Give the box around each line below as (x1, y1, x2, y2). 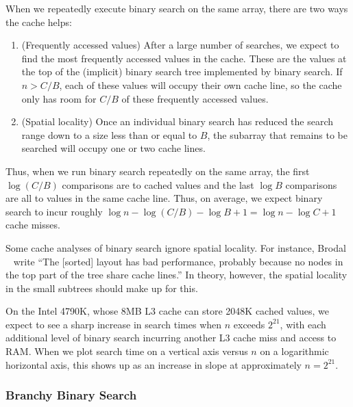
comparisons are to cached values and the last (62, 177, 254, 192)
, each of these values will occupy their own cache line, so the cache (59, 77, 342, 92)
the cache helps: (5, 14, 72, 29)
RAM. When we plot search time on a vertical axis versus (5, 344, 248, 358)
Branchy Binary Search (5, 386, 137, 404)
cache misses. (5, 218, 60, 232)
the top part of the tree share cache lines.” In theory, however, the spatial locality (5, 267, 348, 282)
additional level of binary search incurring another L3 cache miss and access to (5, 330, 337, 345)
